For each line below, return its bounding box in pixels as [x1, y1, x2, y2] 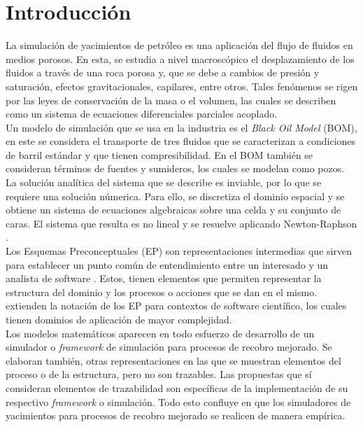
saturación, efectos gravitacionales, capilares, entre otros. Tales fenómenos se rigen [6, 78, 358, 93]
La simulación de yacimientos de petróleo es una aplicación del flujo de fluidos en [6, 38, 353, 52]
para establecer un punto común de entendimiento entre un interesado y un [6, 257, 329, 272]
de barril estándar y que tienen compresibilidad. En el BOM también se [6, 147, 313, 162]
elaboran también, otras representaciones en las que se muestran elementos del [6, 353, 341, 367]
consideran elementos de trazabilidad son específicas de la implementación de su [6, 380, 348, 395]
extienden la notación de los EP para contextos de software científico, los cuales [6, 298, 347, 313]
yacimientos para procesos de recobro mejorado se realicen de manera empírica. [6, 408, 346, 423]
